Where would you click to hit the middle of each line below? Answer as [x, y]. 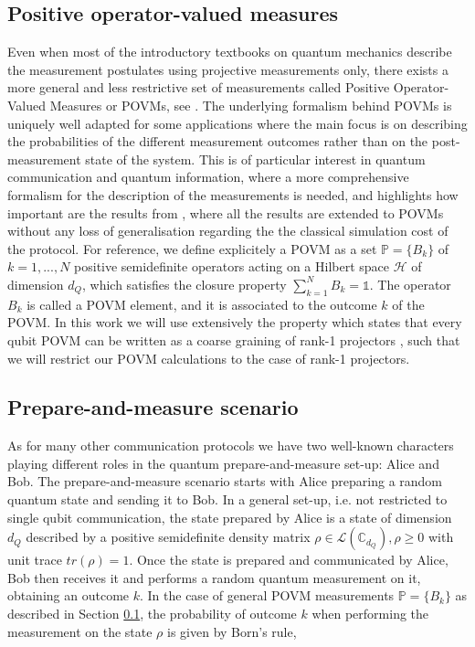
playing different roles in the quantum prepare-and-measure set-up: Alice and [223, 463]
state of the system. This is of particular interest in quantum [255, 159]
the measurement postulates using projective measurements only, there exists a [228, 69]
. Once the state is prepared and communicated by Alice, [289, 560]
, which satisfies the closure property [185, 284]
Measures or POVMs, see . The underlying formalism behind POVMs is [251, 105]
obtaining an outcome [69, 595]
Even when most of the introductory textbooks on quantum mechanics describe [230, 52]
